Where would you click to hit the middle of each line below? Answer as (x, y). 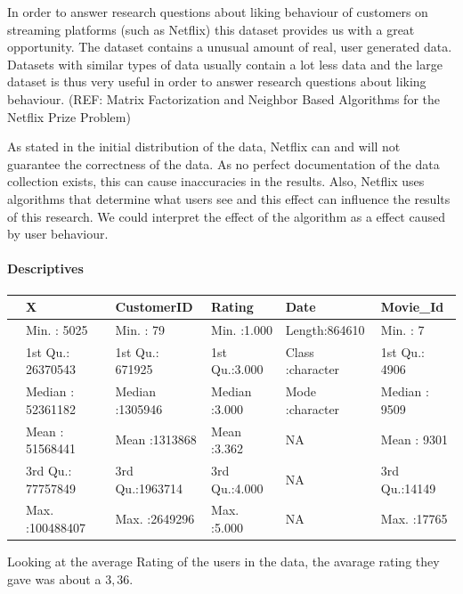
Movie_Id (412, 307)
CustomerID (154, 307)
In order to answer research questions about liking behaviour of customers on (218, 12)
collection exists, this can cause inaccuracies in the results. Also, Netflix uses (216, 181)
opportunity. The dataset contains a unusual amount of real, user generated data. (230, 47)
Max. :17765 (414, 519)
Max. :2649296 (155, 519)
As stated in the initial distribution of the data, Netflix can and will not (204, 146)
